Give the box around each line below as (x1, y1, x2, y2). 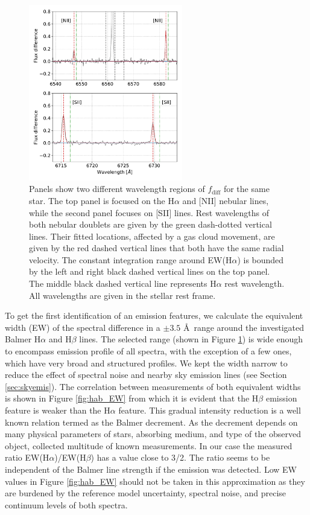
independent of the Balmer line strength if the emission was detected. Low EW (5, 462, 297, 475)
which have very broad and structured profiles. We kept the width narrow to (5, 356, 288, 369)
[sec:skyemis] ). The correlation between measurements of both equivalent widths (5, 380, 301, 392)
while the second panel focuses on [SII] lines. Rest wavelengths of (29, 206, 270, 219)
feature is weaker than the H (5, 404, 110, 416)
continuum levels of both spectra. (5, 498, 128, 511)
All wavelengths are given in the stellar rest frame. (29, 289, 216, 301)
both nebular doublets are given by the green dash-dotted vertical (29, 218, 272, 231)
